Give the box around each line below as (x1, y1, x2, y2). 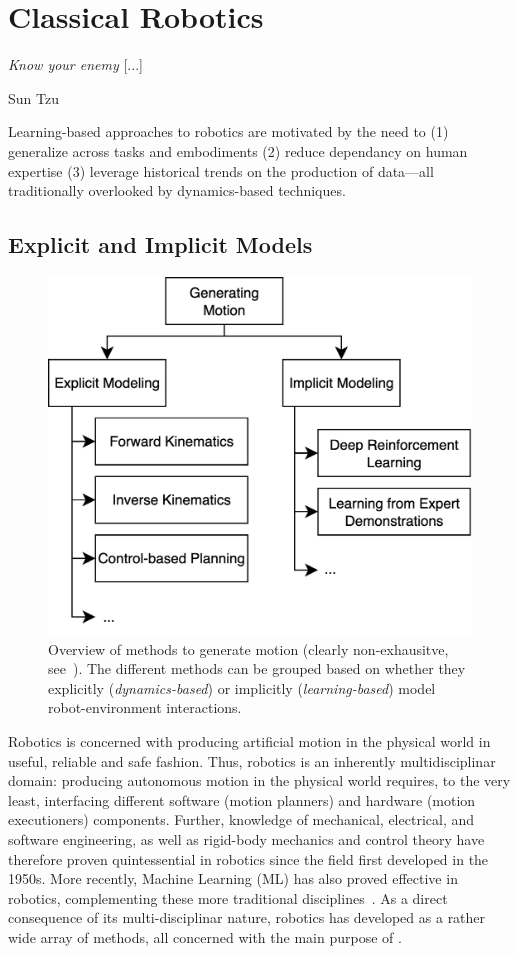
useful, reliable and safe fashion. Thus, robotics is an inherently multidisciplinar (8, 750, 496, 771)
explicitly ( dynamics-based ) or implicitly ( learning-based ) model (48, 677, 436, 698)
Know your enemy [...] (8, 54, 143, 75)
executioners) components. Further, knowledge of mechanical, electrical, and (8, 809, 475, 830)
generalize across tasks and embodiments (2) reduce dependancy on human (8, 140, 468, 161)
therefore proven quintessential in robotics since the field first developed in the (8, 848, 489, 869)
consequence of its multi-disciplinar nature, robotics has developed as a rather (8, 907, 486, 928)
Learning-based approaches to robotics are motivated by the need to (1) (8, 121, 449, 142)
